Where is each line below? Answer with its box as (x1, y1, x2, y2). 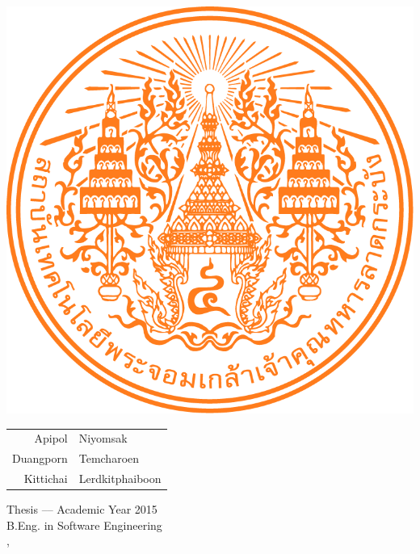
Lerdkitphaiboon (78, 470, 162, 487)
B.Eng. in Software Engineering (6, 516, 162, 533)
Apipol (34, 430, 68, 447)
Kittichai (23, 470, 68, 487)
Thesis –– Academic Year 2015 (6, 501, 157, 518)
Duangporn (12, 450, 68, 467)
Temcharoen (78, 450, 140, 467)
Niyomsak (78, 430, 128, 447)
